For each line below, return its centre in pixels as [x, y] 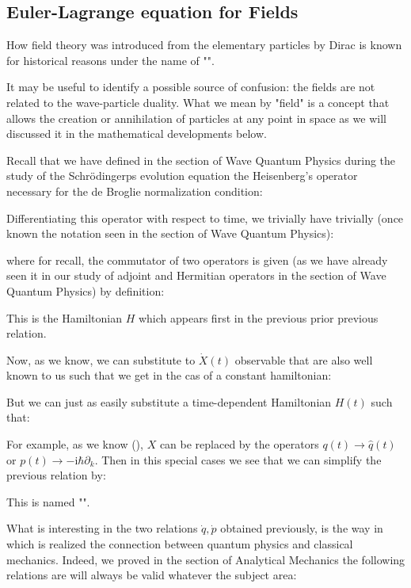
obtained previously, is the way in [302, 528]
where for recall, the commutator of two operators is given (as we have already [197, 260]
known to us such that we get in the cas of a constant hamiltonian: [169, 375]
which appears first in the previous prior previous [258, 317]
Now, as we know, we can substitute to [101, 359]
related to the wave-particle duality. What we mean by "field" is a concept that [198, 102]
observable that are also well [304, 359]
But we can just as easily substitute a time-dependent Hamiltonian [169, 401]
